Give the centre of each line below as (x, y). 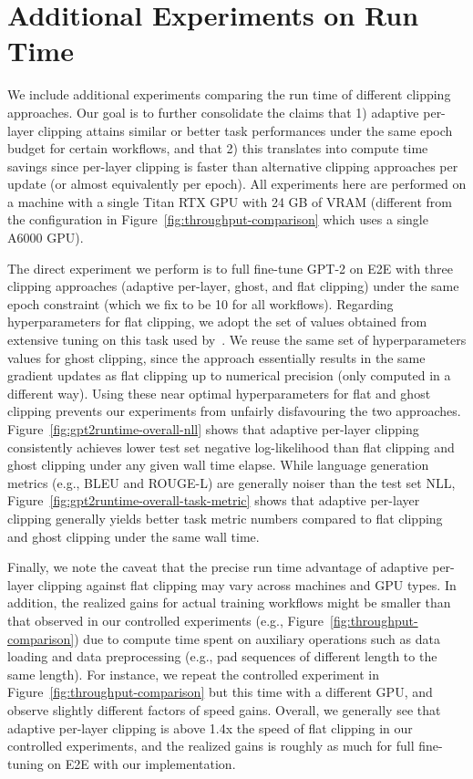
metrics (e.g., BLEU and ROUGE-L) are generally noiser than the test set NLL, (231, 482)
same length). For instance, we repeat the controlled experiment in (194, 674)
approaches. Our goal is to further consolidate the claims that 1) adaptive (213, 112)
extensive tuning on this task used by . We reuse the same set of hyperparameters (237, 340)
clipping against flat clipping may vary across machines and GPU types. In (247, 584)
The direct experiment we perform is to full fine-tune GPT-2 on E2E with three (231, 268)
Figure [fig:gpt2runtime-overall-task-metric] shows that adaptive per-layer (214, 500)
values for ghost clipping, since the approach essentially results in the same (216, 357)
